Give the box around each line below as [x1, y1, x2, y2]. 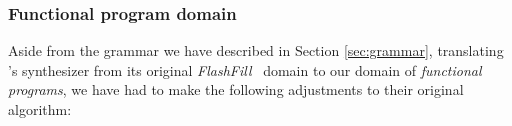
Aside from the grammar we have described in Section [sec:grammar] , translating [8, 40, 504, 61]
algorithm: [8, 99, 72, 119]
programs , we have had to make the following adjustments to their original [8, 79, 464, 100]
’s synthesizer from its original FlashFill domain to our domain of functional [8, 59, 482, 80]
